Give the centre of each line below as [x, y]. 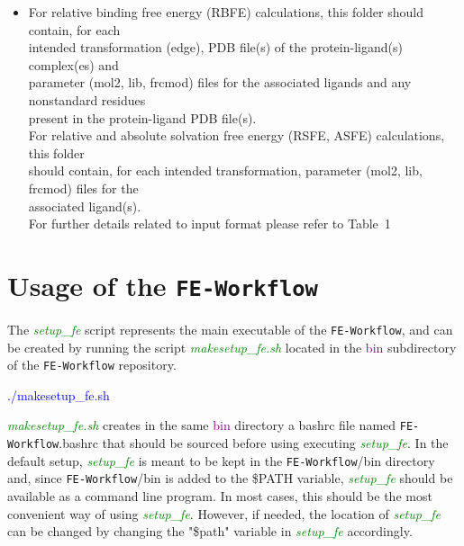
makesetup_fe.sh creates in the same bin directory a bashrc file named [202, 425]
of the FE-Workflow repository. [92, 365]
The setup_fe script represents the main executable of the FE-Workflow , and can [230, 329]
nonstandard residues [87, 99]
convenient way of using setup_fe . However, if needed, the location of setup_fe [224, 513]
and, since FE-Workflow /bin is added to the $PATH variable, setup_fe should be [230, 478]
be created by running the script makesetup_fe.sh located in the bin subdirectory [232, 347]
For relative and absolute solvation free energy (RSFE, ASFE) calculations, [237, 135]
